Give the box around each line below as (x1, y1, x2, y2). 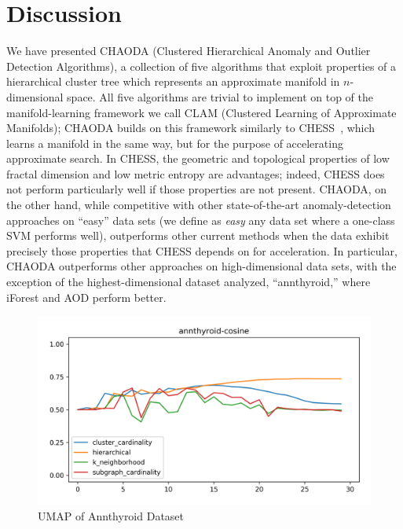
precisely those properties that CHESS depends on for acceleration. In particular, (6, 242, 398, 259)
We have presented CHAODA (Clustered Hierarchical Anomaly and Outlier (6, 42, 371, 59)
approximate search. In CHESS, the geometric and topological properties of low (6, 150, 390, 167)
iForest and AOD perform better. (6, 288, 167, 305)
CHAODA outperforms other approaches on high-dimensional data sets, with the (6, 258, 397, 274)
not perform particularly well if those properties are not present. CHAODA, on (6, 181, 387, 197)
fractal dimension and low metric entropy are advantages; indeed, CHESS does (6, 165, 385, 182)
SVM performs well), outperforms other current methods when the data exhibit (6, 227, 390, 244)
